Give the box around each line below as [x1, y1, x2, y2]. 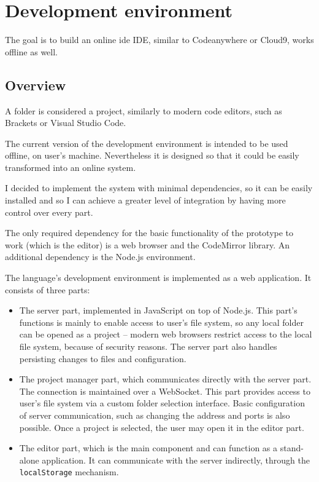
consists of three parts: [5, 283, 90, 296]
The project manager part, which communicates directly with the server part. [19, 373, 312, 385]
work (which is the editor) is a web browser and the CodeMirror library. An [5, 238, 290, 251]
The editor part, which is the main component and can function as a [19, 441, 278, 454]
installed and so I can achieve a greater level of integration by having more [5, 194, 286, 207]
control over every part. [5, 205, 93, 218]
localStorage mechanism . [19, 465, 119, 478]
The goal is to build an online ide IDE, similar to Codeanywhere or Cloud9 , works [5, 33, 314, 46]
